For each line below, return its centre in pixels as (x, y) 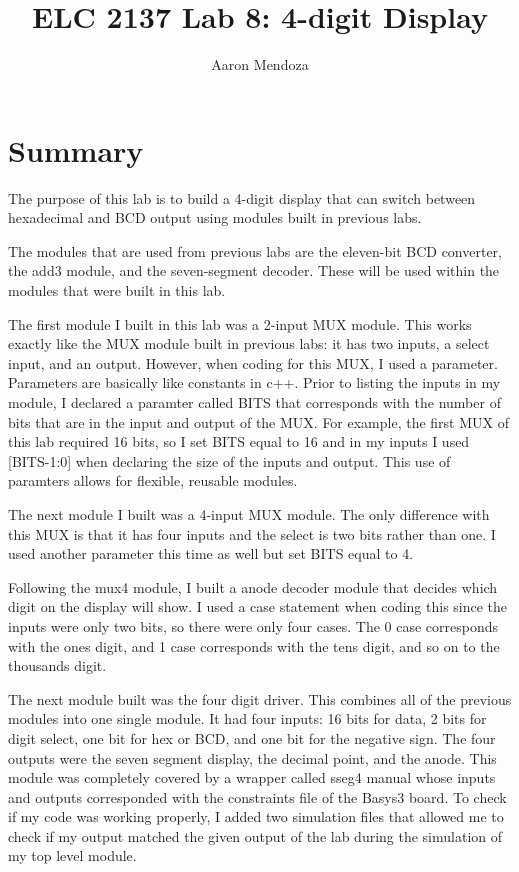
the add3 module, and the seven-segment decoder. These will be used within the (254, 270)
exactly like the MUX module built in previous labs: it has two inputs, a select (249, 343)
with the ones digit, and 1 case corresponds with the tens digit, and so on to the (254, 645)
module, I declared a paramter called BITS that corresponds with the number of (254, 402)
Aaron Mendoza (260, 64)
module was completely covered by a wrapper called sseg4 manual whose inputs (252, 777)
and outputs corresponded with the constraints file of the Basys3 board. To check (257, 796)
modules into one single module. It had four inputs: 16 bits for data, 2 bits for (247, 718)
